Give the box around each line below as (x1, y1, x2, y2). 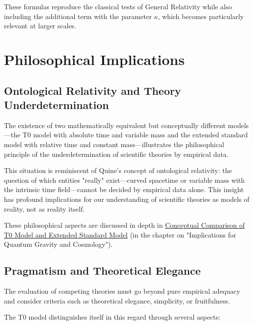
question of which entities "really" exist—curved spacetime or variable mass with (4, 174, 245, 185)
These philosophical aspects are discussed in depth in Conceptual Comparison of (4, 220, 245, 230)
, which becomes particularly (158, 11, 244, 21)
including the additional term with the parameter (4, 11, 152, 21)
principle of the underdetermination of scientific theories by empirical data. (4, 149, 229, 159)
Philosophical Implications (4, 49, 185, 69)
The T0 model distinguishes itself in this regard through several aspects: (4, 312, 220, 322)
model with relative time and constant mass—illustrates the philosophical (4, 139, 224, 149)
